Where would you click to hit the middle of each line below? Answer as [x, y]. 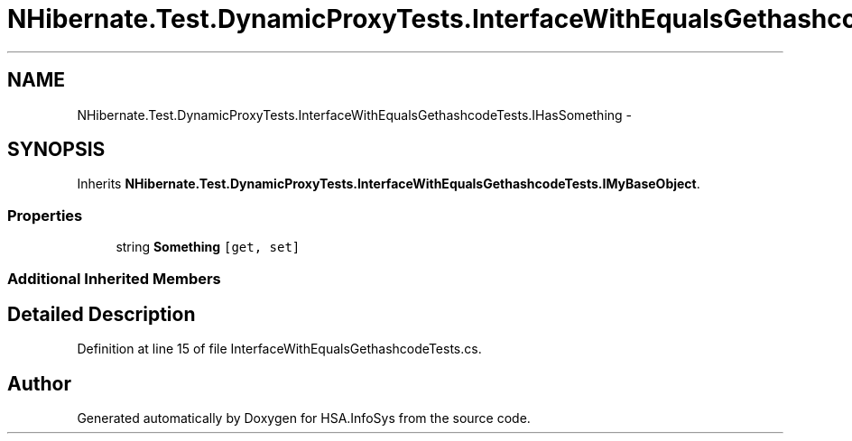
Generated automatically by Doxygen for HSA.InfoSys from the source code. [304, 418]
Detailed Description [102, 314]
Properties [45, 215]
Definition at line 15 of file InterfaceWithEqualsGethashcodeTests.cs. [279, 349]
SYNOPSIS [56, 150]
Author [39, 383]
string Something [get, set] [208, 247]
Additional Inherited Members [114, 278]
